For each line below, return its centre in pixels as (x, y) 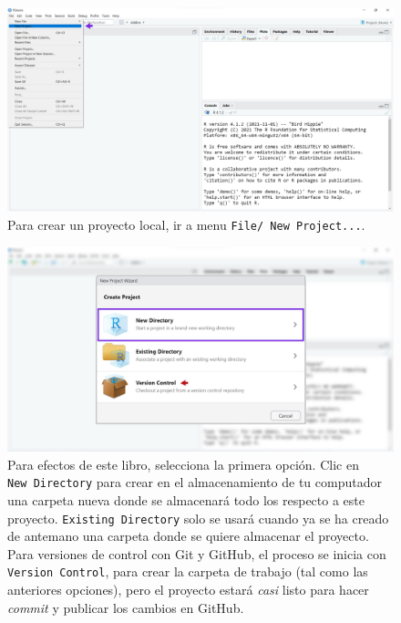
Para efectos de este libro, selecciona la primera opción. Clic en (183, 464)
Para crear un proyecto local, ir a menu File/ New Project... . (186, 225)
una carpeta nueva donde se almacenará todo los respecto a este (186, 499)
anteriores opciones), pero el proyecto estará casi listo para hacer (188, 590)
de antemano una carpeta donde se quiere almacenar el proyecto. (188, 536)
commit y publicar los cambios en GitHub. (126, 607)
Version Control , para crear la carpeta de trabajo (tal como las (188, 571)
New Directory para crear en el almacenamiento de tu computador (195, 482)
